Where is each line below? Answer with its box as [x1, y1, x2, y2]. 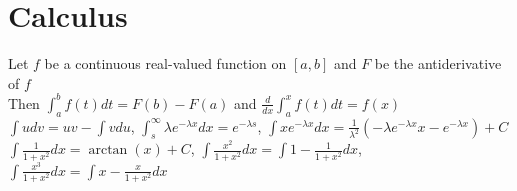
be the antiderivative [374, 53, 502, 74]
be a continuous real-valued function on [44, 53, 287, 74]
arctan [88, 143, 128, 158]
